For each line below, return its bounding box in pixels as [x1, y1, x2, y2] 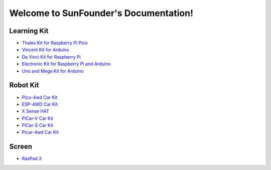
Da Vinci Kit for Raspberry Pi [22, 54, 81, 60]
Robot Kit [9, 81, 39, 90]
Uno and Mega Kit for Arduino [22, 68, 84, 74]
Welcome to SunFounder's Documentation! [9, 8, 193, 19]
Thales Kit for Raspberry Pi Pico [22, 40, 88, 46]
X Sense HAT [22, 108, 50, 114]
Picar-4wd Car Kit [22, 129, 59, 135]
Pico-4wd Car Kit [22, 94, 58, 100]
